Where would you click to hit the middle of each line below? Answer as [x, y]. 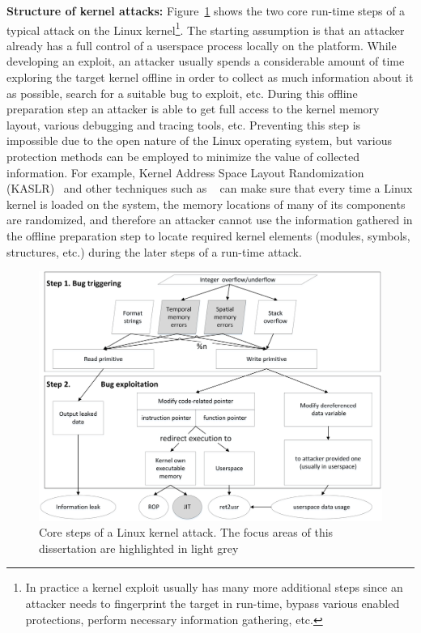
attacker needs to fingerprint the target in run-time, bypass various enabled [213, 603]
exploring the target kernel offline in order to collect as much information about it [210, 77]
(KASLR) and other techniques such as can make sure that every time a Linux [210, 188]
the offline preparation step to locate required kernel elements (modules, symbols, [208, 235]
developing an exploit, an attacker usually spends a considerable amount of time [206, 61]
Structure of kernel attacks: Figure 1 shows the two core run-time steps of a [206, 11]
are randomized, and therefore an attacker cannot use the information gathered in [210, 220]
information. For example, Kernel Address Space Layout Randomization [185, 172]
